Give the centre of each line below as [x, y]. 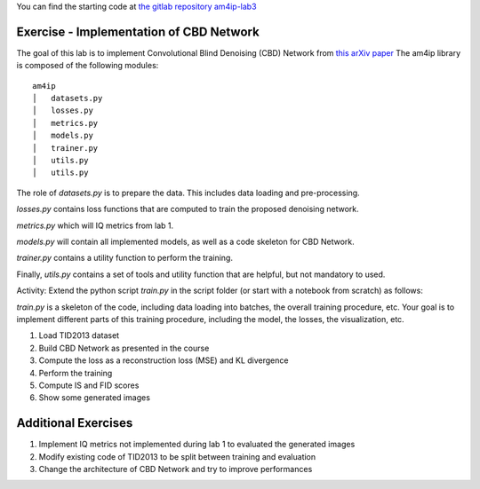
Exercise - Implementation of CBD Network [138, 32]
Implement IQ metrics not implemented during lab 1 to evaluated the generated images [197, 445]
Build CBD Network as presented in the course [124, 348]
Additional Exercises [75, 423]
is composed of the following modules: [88, 66]
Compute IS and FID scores [89, 385]
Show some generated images [95, 398]
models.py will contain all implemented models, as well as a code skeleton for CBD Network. [185, 241]
